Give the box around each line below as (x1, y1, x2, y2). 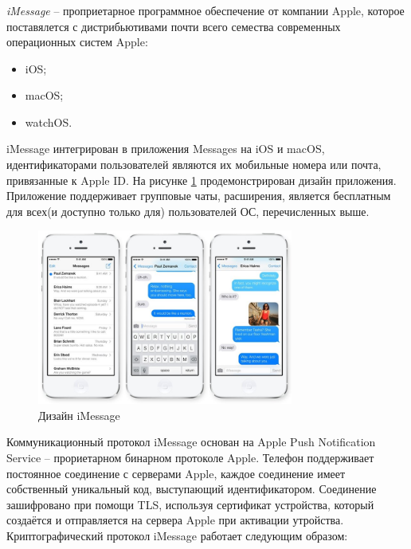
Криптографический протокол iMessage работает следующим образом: (6, 527, 348, 544)
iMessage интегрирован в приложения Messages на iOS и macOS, (6, 140, 325, 157)
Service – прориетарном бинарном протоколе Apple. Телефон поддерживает (6, 449, 374, 466)
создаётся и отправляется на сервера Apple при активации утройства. (6, 512, 344, 528)
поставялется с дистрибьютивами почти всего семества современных (6, 18, 341, 34)
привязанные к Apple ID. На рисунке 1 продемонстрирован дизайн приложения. (6, 171, 397, 188)
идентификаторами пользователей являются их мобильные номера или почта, (6, 156, 382, 173)
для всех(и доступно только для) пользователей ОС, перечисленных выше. (6, 202, 370, 219)
